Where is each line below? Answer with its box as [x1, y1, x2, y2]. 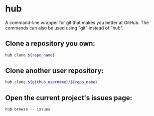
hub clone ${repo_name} [5, 52, 55, 57]
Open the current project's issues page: [5, 93, 132, 102]
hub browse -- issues [5, 107, 51, 112]
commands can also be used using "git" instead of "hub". [5, 24, 124, 30]
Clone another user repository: [5, 66, 104, 75]
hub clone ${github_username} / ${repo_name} [5, 79, 98, 85]
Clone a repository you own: [5, 39, 95, 48]
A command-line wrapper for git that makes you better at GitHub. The [5, 19, 149, 25]
